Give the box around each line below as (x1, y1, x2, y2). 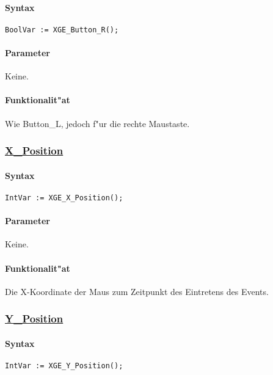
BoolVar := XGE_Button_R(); (5, 25, 119, 34)
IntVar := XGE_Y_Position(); (5, 361, 123, 370)
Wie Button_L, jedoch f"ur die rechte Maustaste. (5, 117, 190, 129)
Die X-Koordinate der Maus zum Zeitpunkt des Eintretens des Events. (5, 285, 269, 297)
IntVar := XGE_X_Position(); (5, 193, 123, 202)
